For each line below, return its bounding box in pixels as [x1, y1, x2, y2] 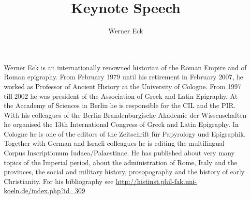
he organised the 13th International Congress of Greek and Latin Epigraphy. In [4, 119, 239, 129]
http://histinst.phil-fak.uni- [116, 176, 197, 186]
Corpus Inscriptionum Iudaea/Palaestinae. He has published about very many [4, 148, 235, 158]
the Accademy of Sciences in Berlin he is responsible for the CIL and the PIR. [4, 100, 236, 110]
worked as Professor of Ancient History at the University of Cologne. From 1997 [4, 81, 241, 91]
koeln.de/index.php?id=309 [4, 185, 85, 196]
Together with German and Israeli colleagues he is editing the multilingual [4, 138, 224, 148]
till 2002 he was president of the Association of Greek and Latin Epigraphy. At [4, 91, 238, 101]
